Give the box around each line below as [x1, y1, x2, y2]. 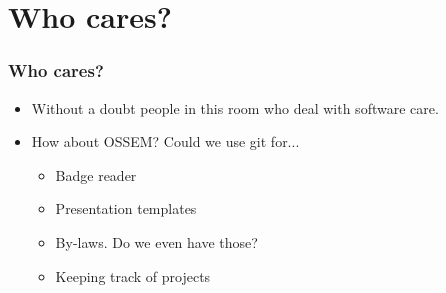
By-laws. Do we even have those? [55, 231, 258, 252]
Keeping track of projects [55, 265, 211, 286]
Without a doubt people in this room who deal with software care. [31, 97, 439, 118]
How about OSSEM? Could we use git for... [31, 131, 300, 152]
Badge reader [55, 164, 137, 185]
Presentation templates [55, 198, 197, 219]
